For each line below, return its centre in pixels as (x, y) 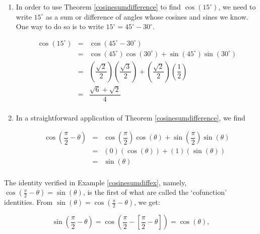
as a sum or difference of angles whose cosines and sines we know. (147, 16)
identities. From (28, 202)
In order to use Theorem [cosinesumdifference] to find (98, 7)
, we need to (237, 7)
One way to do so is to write (60, 26)
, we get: (147, 202)
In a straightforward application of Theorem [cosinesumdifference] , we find (131, 117)
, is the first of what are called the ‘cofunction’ (155, 192)
